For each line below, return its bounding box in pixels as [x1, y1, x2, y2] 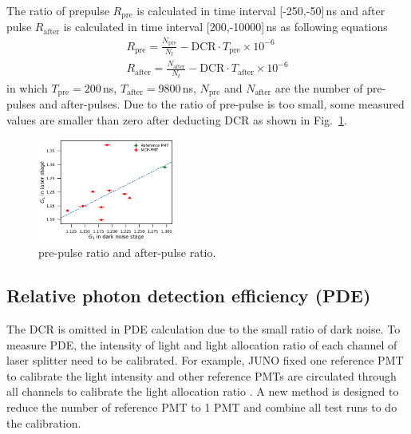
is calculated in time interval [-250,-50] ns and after [136, 2, 385, 18]
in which [6, 79, 48, 96]
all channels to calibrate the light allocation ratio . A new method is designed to [6, 383, 399, 400]
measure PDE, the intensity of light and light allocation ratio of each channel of [6, 336, 397, 353]
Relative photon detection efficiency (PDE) [6, 283, 371, 308]
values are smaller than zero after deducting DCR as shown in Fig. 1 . [6, 111, 347, 128]
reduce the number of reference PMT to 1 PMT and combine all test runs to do [6, 398, 397, 415]
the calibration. [6, 414, 81, 431]
